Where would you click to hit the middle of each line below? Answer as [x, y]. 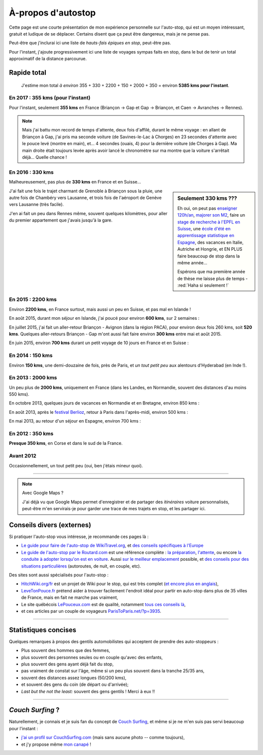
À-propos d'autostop [52, 13]
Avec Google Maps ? [43, 493]
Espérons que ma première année [211, 272]
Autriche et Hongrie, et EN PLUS [210, 249]
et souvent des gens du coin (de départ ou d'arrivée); [75, 684]
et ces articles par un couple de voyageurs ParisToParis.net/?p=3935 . [91, 611]
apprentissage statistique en [206, 236]
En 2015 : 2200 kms [33, 299]
